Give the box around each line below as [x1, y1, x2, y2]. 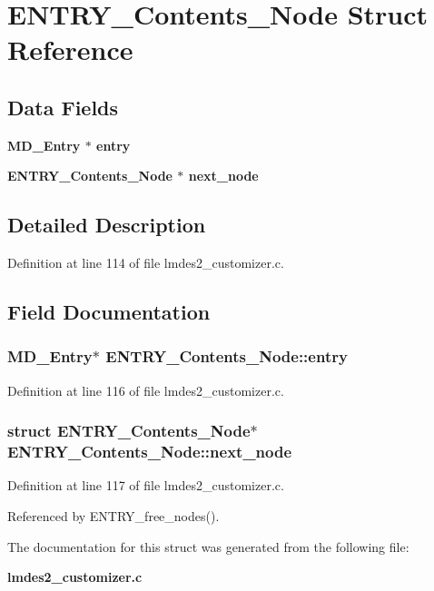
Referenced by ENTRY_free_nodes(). [7, 507, 220, 526]
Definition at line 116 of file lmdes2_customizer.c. [7, 380, 284, 399]
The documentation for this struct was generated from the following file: [7, 537, 409, 556]
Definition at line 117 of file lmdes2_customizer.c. [7, 476, 284, 495]
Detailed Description [7, 211, 206, 239]
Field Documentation [7, 298, 211, 326]
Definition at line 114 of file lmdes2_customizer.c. [7, 253, 284, 272]
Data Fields [7, 93, 119, 121]
